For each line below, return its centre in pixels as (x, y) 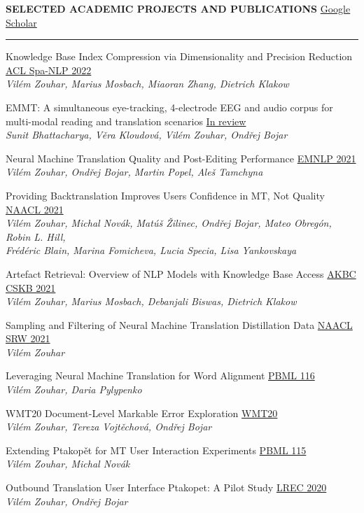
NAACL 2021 (35, 209)
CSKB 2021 (31, 287)
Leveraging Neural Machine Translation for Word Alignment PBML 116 (160, 375)
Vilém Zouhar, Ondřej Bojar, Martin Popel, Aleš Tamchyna (134, 172)
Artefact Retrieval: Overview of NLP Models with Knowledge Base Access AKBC (181, 273)
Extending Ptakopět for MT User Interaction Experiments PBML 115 (156, 450)
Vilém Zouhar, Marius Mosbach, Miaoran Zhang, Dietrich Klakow (147, 84)
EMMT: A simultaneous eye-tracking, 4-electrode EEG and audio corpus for (169, 107)
